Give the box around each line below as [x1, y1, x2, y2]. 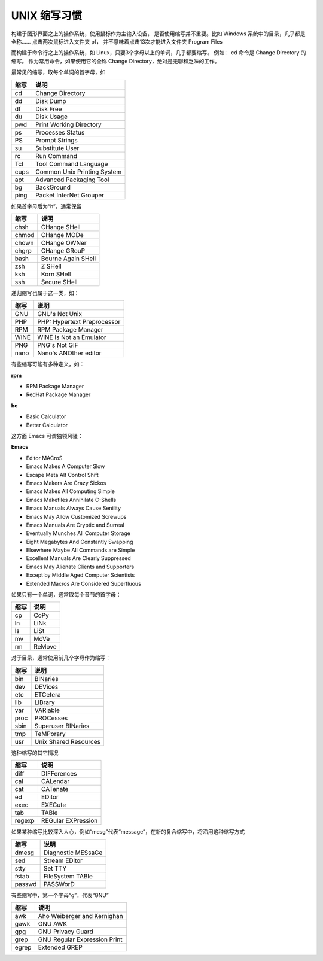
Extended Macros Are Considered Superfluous [26, 580, 142, 587]
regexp [14, 817, 35, 825]
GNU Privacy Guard [38, 927, 94, 936]
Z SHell [41, 262, 62, 270]
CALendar [41, 777, 70, 786]
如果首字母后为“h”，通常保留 [11, 202, 82, 209]
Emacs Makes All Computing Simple [26, 488, 115, 495]
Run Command [35, 151, 78, 160]
